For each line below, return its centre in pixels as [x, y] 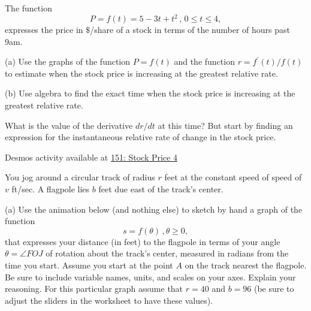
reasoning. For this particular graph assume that [94, 289]
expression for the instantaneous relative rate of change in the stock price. [141, 137]
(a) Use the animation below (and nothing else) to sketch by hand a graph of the [154, 209]
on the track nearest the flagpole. [246, 265]
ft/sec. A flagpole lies [51, 189]
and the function [204, 61]
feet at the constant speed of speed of [233, 177]
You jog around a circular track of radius [80, 177]
